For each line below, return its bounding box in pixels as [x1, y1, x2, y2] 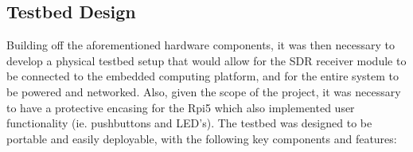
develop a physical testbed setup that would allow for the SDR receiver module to [6, 52, 407, 68]
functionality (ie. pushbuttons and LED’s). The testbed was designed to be [6, 115, 372, 131]
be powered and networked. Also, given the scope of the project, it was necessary [6, 83, 401, 99]
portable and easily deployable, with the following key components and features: [6, 130, 397, 146]
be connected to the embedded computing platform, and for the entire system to [6, 68, 399, 84]
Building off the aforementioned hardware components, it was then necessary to [6, 37, 395, 53]
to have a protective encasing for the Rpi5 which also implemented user [6, 99, 355, 115]
